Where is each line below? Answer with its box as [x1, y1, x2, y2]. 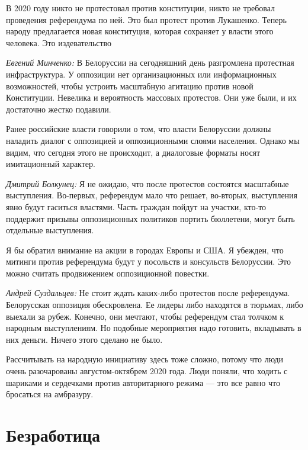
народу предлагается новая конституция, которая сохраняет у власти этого [6, 25, 274, 37]
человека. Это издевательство [6, 36, 112, 49]
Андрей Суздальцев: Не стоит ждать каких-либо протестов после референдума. [6, 287, 290, 299]
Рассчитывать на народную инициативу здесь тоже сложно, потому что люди [6, 353, 283, 365]
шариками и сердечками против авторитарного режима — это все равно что [6, 376, 280, 388]
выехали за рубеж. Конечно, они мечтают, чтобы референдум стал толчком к [6, 310, 284, 322]
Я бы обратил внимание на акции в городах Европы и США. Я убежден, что [6, 243, 284, 256]
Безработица [6, 423, 101, 446]
